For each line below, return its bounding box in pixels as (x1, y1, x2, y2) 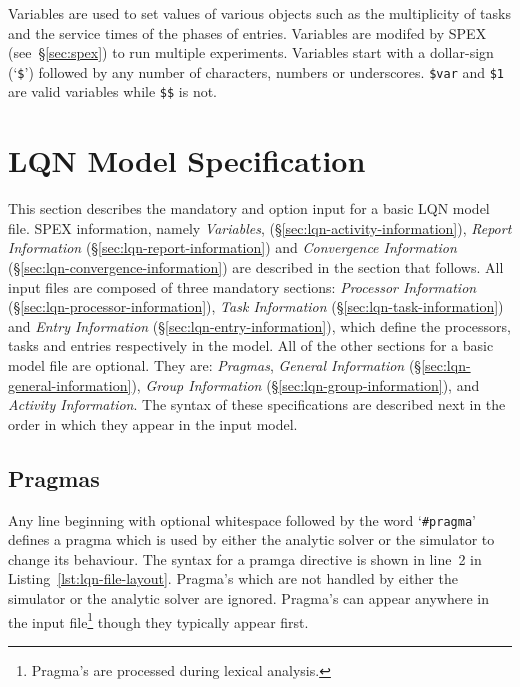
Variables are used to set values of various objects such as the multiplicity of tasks (8, 3, 511, 23)
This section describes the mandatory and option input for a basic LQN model (8, 198, 490, 219)
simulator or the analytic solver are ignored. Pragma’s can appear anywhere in (8, 587, 490, 608)
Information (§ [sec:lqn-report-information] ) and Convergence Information (8, 237, 457, 258)
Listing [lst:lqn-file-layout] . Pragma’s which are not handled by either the (8, 568, 458, 589)
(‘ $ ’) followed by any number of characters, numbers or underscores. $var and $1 (8, 61, 505, 82)
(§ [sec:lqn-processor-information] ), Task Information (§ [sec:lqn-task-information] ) (8, 296, 504, 317)
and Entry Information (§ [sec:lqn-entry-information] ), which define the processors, (8, 315, 511, 336)
